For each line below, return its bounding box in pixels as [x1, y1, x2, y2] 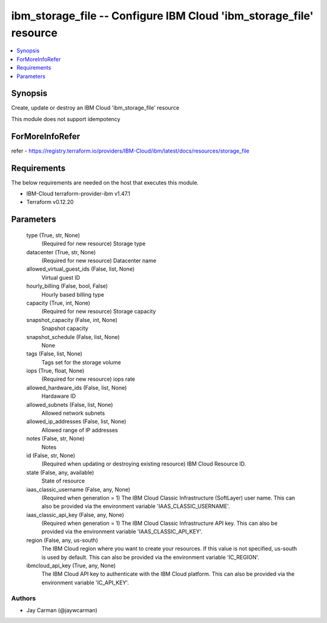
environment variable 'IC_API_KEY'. [41, 579, 130, 586]
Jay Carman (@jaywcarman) [26, 606, 98, 614]
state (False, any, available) [26, 469, 94, 476]
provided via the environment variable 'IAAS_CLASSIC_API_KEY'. [41, 528, 203, 535]
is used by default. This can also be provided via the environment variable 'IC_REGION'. [41, 553, 260, 561]
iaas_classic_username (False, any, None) [26, 486, 130, 493]
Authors [11, 594, 36, 602]
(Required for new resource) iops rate [41, 375, 136, 383]
